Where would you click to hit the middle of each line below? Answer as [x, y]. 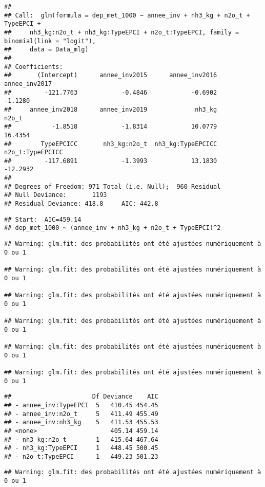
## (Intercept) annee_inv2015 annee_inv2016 [111, 75]
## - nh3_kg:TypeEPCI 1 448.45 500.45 [81, 448]
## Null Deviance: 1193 [56, 195]
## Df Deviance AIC [81, 397]
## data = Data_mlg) [46, 50]
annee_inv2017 [28, 84]
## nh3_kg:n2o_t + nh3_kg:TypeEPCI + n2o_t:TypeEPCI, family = [122, 32]
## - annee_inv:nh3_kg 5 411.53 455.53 [81, 422]
